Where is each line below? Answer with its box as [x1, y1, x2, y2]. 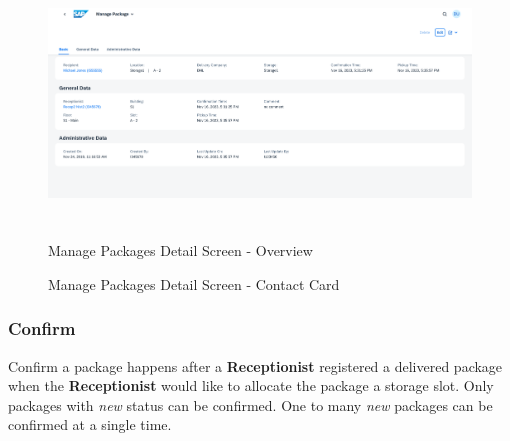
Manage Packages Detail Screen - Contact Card [48, 273, 340, 294]
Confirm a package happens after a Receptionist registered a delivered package [8, 355, 503, 376]
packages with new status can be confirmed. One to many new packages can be [8, 394, 493, 415]
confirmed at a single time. [8, 414, 172, 435]
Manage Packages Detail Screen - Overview [48, 240, 313, 261]
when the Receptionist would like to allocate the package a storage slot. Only [8, 375, 494, 396]
